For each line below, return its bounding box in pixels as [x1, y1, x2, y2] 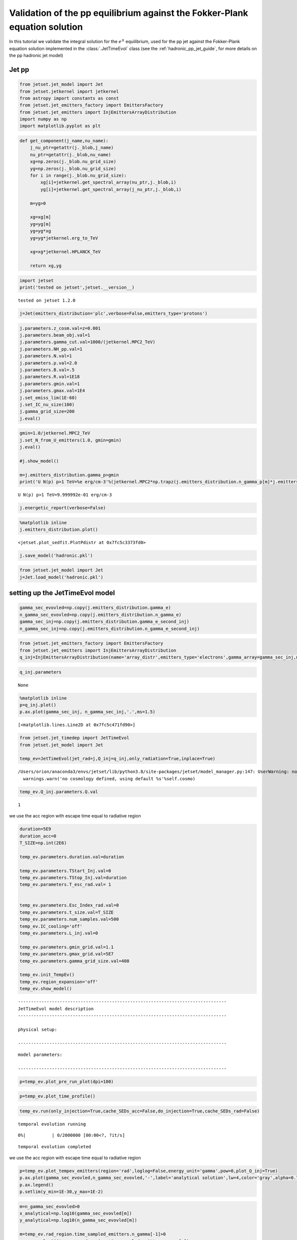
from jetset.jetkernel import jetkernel [19, 88, 119, 94]
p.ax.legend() [19, 1182, 54, 1187]
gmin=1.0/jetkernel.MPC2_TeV [19, 431, 91, 436]
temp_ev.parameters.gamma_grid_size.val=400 [19, 958, 130, 964]
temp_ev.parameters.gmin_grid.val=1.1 [19, 944, 114, 950]
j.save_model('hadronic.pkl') [19, 553, 93, 558]
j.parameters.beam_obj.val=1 [19, 332, 91, 338]
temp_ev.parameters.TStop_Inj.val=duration [19, 874, 127, 880]
